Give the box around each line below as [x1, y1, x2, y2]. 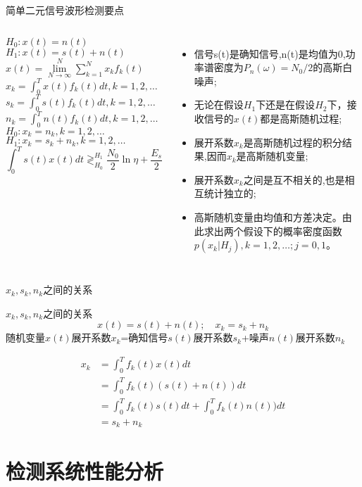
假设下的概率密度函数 [243, 223, 342, 238]
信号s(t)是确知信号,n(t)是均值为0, [194, 46, 346, 61]
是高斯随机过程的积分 [243, 134, 342, 149]
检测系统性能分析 [6, 456, 164, 485]
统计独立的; [204, 186, 256, 201]
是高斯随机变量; [236, 148, 308, 163]
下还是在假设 [256, 97, 316, 112]
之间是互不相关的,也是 [243, 172, 345, 186]
